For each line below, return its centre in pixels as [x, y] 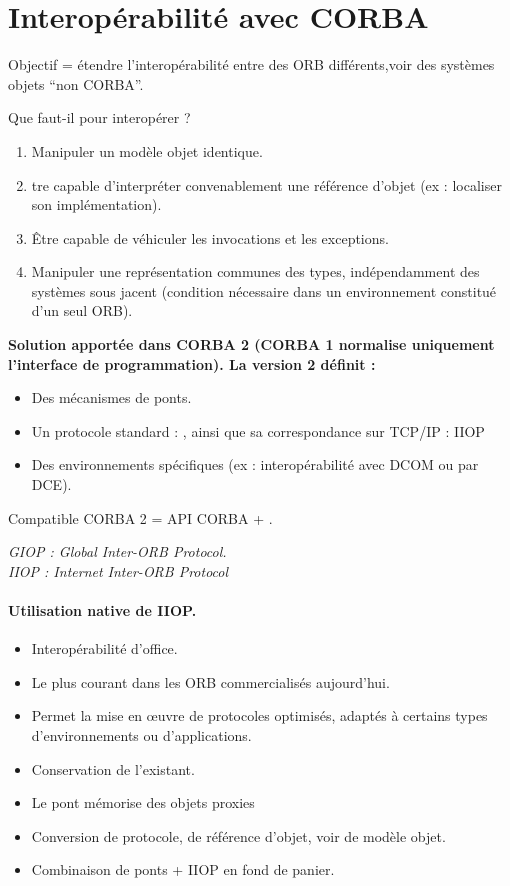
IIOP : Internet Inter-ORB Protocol [118, 570]
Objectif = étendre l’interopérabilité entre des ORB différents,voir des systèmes [251, 64]
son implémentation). [96, 204]
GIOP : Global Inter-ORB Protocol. [117, 551]
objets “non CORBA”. [76, 83]
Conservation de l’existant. [113, 768]
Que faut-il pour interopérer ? [99, 117]
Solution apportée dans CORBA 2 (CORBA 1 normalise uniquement [251, 344]
